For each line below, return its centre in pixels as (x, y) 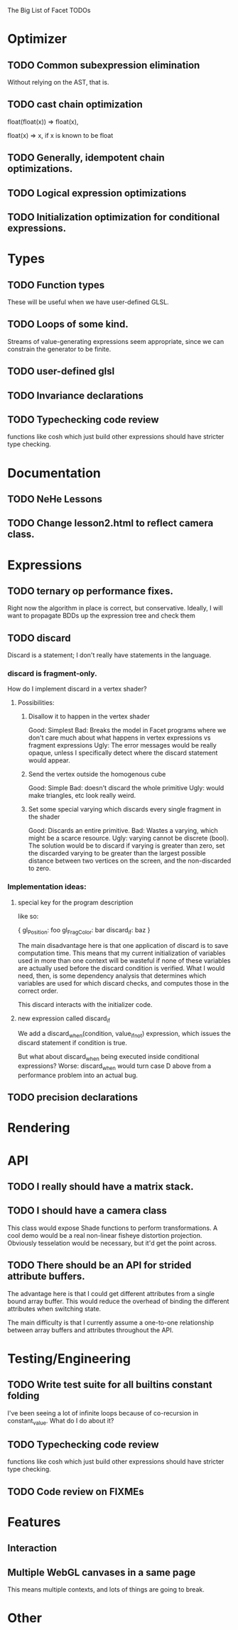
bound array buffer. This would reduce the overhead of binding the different (118, 1301)
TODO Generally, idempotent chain (86, 158)
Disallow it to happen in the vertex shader (89, 716)
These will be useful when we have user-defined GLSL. (88, 302)
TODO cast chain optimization (75, 105)
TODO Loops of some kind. (68, 324)
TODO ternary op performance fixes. (91, 591)
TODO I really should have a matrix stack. (101, 1186)
